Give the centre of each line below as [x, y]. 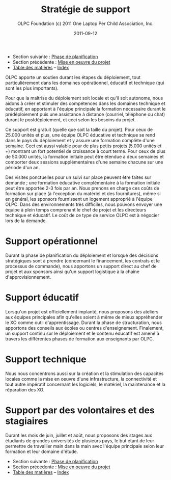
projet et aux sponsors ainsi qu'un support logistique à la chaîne [73, 272]
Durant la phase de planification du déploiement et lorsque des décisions [82, 255]
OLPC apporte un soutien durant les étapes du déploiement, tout [73, 77]
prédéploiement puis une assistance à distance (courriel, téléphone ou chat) [85, 114]
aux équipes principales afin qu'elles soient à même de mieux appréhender [84, 317]
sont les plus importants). [32, 88]
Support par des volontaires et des [80, 410]
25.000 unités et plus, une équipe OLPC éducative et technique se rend [80, 135]
